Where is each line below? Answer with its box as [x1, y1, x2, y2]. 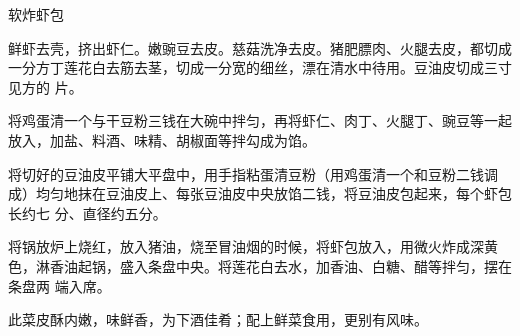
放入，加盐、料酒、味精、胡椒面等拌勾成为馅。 [8, 129, 316, 150]
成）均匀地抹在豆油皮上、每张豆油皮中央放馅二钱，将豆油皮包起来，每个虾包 [8, 183, 512, 204]
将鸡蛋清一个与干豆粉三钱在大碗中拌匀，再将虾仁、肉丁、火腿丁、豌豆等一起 [8, 110, 512, 131]
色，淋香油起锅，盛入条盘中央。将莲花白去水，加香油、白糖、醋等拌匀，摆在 [8, 255, 512, 276]
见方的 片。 [8, 76, 83, 97]
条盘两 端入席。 [8, 275, 111, 296]
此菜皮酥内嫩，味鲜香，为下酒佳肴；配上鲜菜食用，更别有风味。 [8, 309, 428, 330]
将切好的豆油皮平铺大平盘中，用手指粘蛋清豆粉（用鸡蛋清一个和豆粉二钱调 [8, 163, 498, 184]
